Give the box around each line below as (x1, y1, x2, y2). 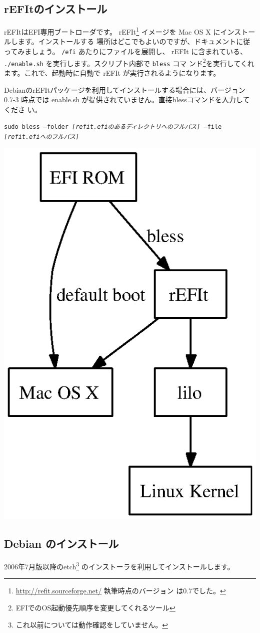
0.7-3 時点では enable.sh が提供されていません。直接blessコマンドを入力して (4, 94, 250, 105)
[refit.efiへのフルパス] (4, 133, 79, 141)
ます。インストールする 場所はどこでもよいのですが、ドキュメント (17, 36, 236, 47)
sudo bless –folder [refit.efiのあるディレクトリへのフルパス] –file (4, 123, 222, 131)
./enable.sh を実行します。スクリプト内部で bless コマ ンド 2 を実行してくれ (4, 56, 254, 68)
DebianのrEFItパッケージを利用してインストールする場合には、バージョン (4, 84, 245, 95)
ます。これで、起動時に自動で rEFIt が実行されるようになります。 (4, 68, 220, 78)
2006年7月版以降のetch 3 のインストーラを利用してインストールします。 (4, 560, 234, 571)
